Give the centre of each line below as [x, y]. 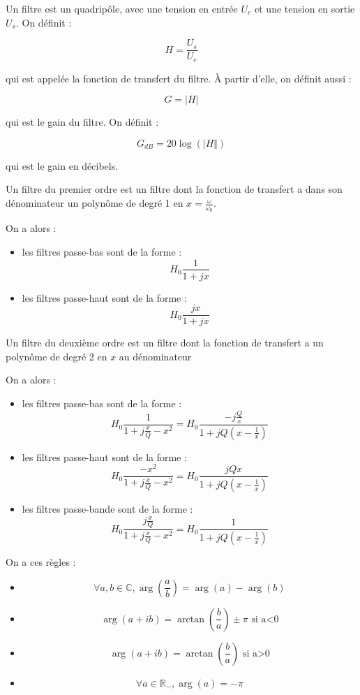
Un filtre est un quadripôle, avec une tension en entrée [122, 8]
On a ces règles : [41, 562]
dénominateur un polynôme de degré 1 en [95, 203]
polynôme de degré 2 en [57, 356]
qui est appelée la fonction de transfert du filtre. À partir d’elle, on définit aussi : [179, 78]
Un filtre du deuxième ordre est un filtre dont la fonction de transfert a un [165, 343]
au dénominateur [155, 356]
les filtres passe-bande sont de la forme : [107, 509]
